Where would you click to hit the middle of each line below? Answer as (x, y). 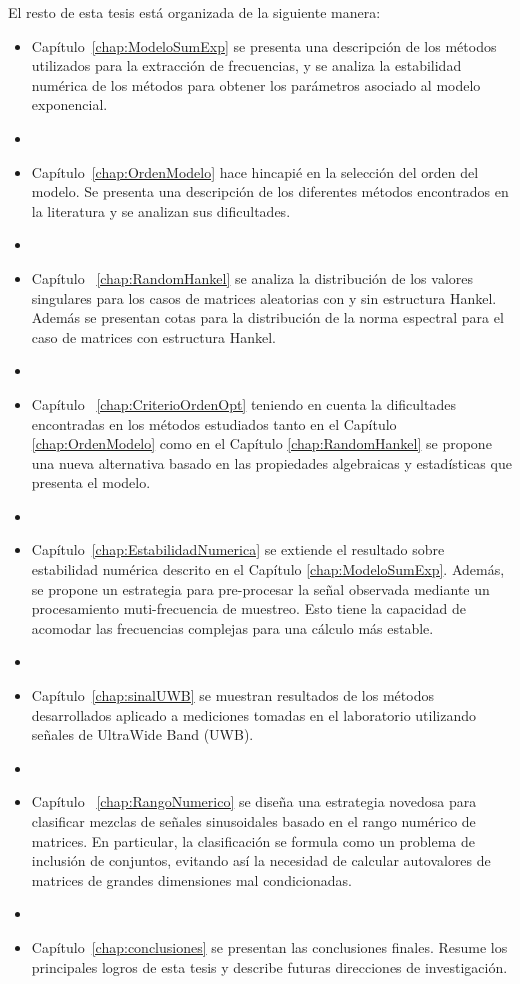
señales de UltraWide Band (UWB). (142, 734)
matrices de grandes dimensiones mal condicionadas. (191, 879)
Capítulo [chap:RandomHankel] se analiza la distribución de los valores (252, 277)
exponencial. (69, 104)
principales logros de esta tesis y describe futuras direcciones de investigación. (269, 966)
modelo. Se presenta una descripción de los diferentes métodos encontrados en (270, 191)
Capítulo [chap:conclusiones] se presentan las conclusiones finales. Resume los (269, 946)
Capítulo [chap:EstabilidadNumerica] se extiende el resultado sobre (238, 549)
